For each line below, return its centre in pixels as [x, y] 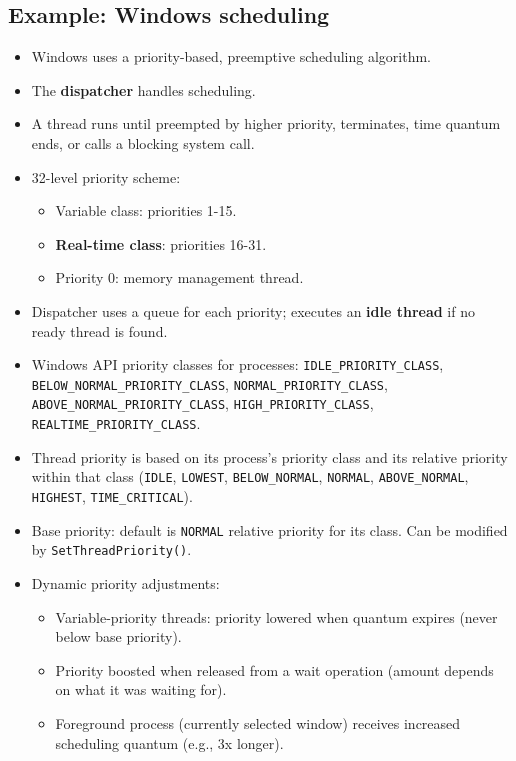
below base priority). [118, 636]
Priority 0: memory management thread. [179, 277]
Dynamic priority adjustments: [125, 582]
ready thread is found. [99, 330]
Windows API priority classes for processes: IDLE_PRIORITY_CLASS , [237, 364]
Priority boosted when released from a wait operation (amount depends [274, 669]
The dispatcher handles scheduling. [143, 89]
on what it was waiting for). [141, 689]
